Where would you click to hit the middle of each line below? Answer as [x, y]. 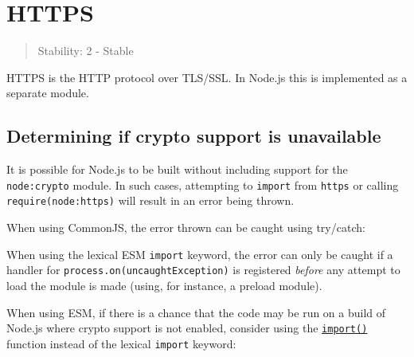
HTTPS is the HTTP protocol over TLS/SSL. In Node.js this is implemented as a [207, 77]
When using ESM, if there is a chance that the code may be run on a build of [196, 312]
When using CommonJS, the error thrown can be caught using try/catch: [186, 228]
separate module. [48, 93]
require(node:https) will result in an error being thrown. [150, 200]
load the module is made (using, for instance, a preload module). [164, 285]
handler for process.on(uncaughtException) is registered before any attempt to [203, 270]
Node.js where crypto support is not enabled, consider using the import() [187, 328]
